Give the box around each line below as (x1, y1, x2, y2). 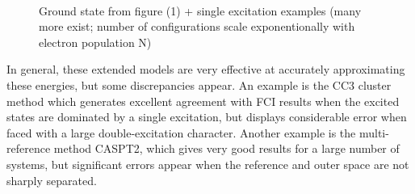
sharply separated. (6, 171, 97, 188)
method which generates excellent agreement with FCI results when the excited (6, 92, 400, 109)
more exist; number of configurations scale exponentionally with (39, 18, 355, 35)
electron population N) (39, 33, 152, 50)
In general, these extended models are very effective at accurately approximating (6, 61, 405, 78)
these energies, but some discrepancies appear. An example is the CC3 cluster (6, 76, 392, 93)
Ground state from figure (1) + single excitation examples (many (39, 2, 362, 19)
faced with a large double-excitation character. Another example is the (6, 124, 356, 141)
